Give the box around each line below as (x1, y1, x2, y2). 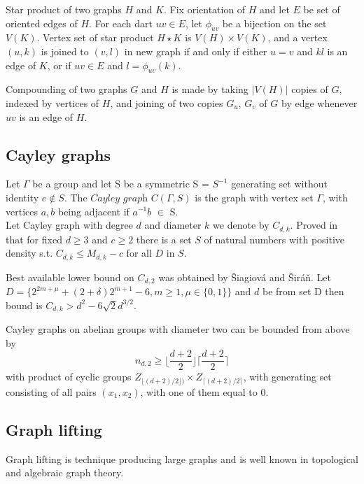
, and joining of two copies (110, 95, 223, 110)
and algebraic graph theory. (6, 465, 124, 480)
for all (126, 245, 152, 260)
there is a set (136, 232, 192, 246)
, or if (47, 57, 71, 72)
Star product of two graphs (6, 2, 122, 16)
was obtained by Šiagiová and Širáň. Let (158, 269, 331, 284)
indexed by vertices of (6, 95, 99, 110)
